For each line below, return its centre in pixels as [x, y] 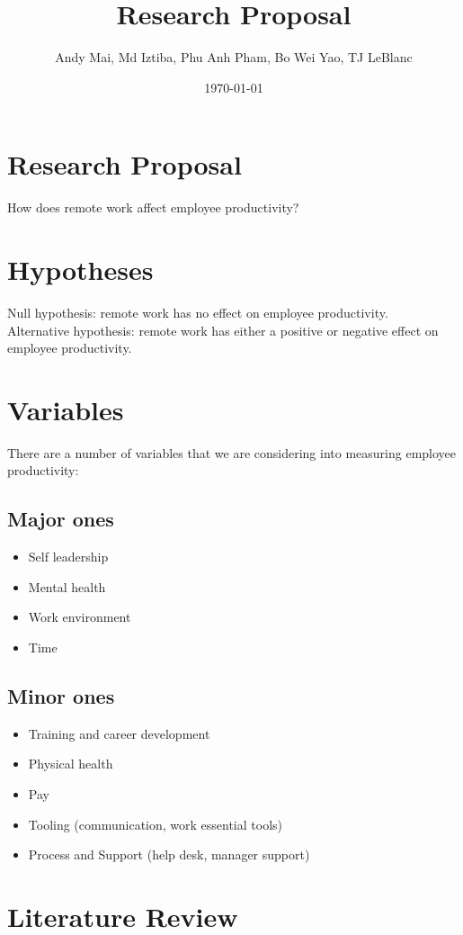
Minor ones [61, 696]
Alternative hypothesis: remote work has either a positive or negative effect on [223, 330]
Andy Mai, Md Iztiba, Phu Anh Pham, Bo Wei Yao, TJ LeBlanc [234, 57]
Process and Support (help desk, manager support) [169, 854]
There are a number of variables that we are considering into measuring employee [232, 452]
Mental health [67, 586]
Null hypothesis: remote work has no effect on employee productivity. [198, 312]
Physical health [71, 764]
